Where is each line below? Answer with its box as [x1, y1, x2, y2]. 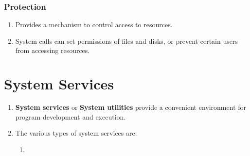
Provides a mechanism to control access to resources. [15, 19, 173, 30]
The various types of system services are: [15, 128, 137, 138]
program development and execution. [15, 111, 126, 121]
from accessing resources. [15, 45, 90, 55]
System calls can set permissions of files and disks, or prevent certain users [15, 35, 238, 46]
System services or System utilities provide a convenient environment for [15, 102, 247, 112]
